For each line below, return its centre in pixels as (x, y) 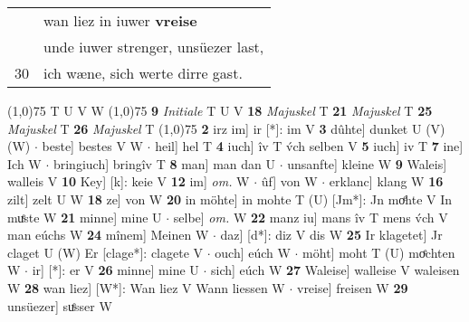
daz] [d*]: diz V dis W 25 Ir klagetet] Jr (331, 235)
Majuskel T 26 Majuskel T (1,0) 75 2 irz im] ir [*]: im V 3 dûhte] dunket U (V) (226, 128)
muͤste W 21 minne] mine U (85, 217)
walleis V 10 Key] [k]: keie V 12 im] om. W (129, 181)
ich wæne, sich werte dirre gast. (143, 73)
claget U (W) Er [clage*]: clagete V (105, 252)
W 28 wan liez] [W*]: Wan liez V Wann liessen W (146, 287)
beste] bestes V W (92, 146)
